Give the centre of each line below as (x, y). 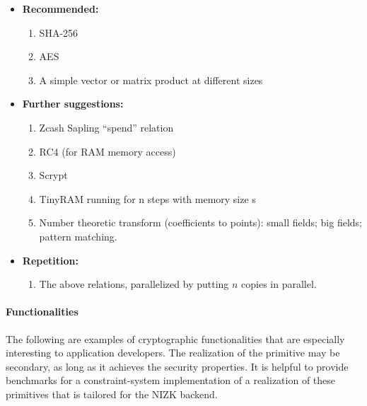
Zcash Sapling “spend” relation (106, 127)
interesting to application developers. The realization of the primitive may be (173, 353)
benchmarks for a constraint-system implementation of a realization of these (171, 380)
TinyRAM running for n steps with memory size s (147, 198)
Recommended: (60, 8)
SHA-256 (59, 32)
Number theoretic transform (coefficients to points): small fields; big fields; (200, 222)
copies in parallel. (279, 284)
